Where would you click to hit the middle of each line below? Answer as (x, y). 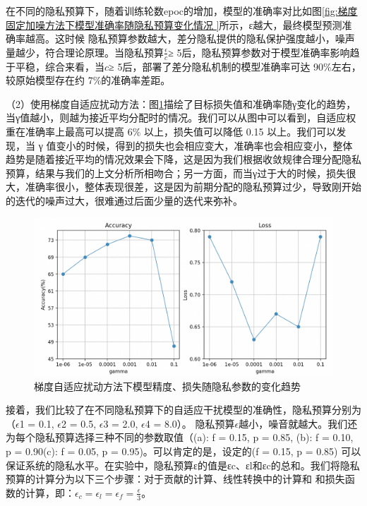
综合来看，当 (74, 66)
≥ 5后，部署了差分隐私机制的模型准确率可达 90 (216, 66)
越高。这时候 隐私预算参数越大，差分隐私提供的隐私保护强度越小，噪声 (190, 38)
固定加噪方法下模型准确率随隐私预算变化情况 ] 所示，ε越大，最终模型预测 (174, 24)
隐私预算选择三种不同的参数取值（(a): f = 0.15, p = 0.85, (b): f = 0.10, (194, 437)
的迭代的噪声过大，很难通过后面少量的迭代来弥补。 (124, 200)
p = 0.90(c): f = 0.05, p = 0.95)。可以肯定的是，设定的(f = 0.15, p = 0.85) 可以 (183, 451)
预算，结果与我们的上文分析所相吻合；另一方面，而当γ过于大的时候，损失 (176, 173)
